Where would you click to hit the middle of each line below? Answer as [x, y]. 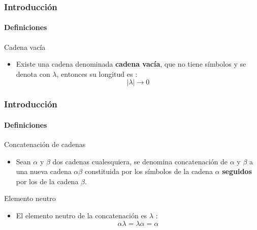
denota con [33, 74]
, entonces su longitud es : [97, 74]
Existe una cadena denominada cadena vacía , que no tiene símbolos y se [131, 64]
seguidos [237, 171]
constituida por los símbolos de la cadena [149, 171]
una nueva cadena [44, 171]
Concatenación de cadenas [45, 144]
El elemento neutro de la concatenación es [82, 215]
